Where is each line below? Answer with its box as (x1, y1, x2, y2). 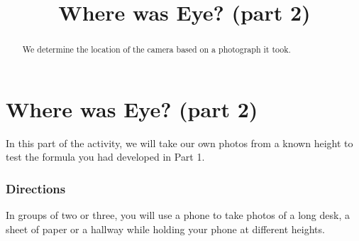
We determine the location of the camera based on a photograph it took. (22, 43, 291, 55)
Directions (6, 179, 66, 197)
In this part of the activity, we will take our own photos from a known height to (6, 135, 353, 150)
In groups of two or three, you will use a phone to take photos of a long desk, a (6, 208, 350, 223)
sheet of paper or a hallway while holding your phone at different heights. (6, 221, 325, 236)
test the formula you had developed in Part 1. (6, 149, 205, 164)
